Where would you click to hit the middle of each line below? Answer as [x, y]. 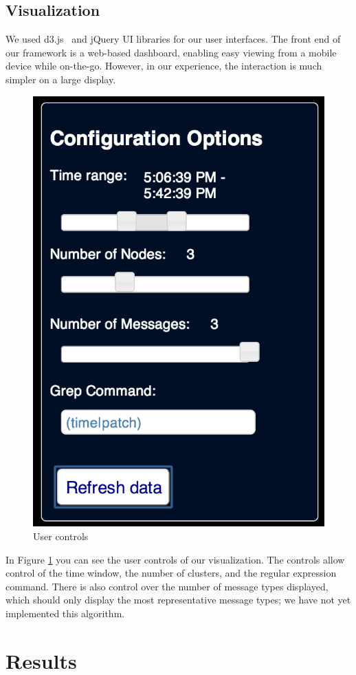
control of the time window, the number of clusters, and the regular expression [171, 573]
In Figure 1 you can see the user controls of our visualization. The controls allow [175, 559]
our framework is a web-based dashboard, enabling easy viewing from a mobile [171, 52]
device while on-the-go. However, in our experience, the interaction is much [164, 66]
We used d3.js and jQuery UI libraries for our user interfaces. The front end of [173, 39]
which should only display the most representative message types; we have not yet [178, 600]
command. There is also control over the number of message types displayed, [167, 586]
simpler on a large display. [61, 79]
